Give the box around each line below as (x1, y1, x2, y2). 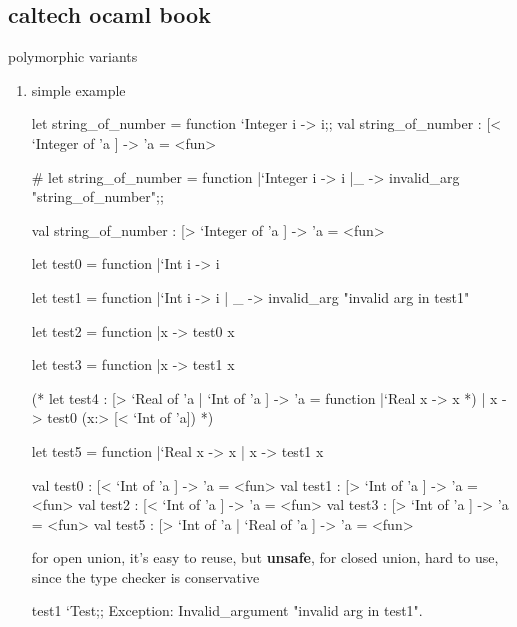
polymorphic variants (8, 46, 138, 67)
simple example (31, 79, 126, 100)
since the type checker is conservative (31, 566, 260, 587)
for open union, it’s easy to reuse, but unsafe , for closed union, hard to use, (31, 547, 499, 568)
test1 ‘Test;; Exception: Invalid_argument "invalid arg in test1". (31, 600, 423, 621)
